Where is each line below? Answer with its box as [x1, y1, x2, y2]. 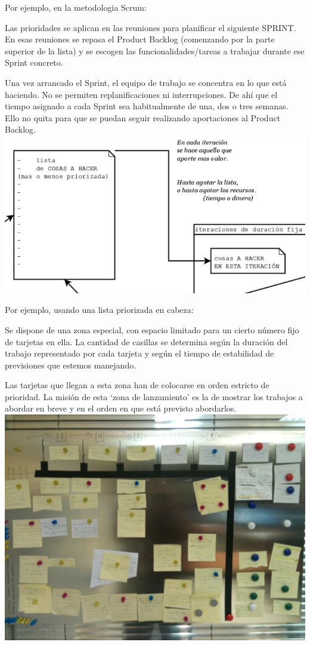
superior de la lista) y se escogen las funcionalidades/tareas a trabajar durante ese [5, 44, 305, 57]
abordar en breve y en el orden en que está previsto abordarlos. [5, 402, 237, 414]
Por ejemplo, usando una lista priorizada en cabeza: [5, 303, 194, 316]
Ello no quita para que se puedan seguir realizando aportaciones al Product [5, 111, 281, 124]
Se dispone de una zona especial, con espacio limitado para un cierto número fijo [5, 323, 299, 336]
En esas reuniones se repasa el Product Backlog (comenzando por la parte [5, 33, 275, 45]
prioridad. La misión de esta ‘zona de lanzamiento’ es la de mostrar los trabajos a [5, 390, 303, 403]
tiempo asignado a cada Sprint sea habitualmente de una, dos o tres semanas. [5, 100, 289, 112]
